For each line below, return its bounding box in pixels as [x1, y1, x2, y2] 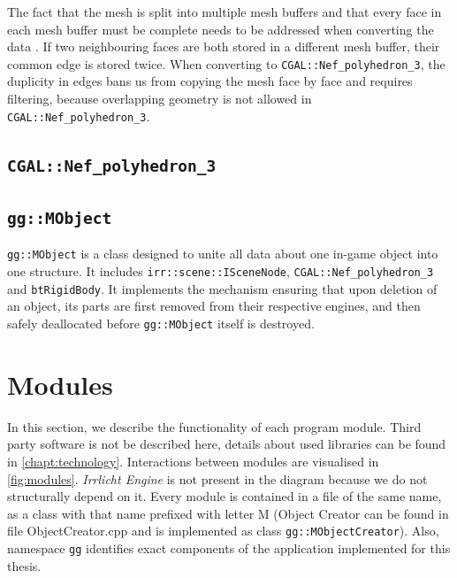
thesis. [7, 556, 42, 574]
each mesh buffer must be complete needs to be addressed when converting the [7, 19, 434, 38]
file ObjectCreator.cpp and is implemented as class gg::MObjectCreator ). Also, [7, 521, 439, 540]
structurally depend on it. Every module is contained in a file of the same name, [7, 487, 442, 505]
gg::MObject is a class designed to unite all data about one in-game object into [7, 244, 438, 263]
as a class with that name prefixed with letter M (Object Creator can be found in [7, 504, 449, 522]
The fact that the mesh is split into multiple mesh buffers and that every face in [7, 3, 442, 20]
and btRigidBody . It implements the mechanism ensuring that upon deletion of [7, 279, 438, 297]
